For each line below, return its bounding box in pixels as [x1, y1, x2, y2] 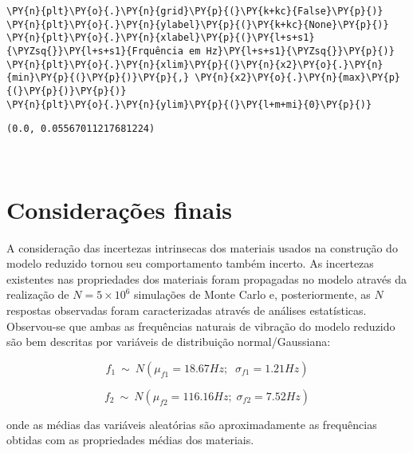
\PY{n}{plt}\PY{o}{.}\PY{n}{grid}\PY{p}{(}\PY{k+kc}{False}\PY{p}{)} [6, 6, 383, 17]
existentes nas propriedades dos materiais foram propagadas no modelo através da [6, 270, 407, 287]
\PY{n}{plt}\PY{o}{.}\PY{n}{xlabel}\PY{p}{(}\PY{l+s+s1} [6, 32, 315, 44]
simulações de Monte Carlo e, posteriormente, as [134, 286, 371, 303]
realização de [6, 286, 69, 303]
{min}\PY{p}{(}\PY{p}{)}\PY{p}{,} [6, 72, 190, 84]
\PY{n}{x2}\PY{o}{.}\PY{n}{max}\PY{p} [195, 72, 400, 84]
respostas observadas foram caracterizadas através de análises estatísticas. [6, 302, 367, 318]
